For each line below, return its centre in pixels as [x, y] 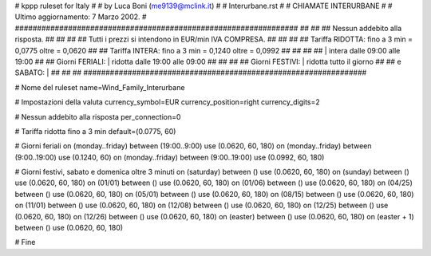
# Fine [25, 242]
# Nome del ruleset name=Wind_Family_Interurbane [100, 87]
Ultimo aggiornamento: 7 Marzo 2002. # [81, 17]
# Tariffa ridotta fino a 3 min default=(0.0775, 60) [95, 131]
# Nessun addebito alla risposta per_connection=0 [98, 116]
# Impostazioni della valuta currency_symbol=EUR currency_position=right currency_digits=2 [168, 102]
